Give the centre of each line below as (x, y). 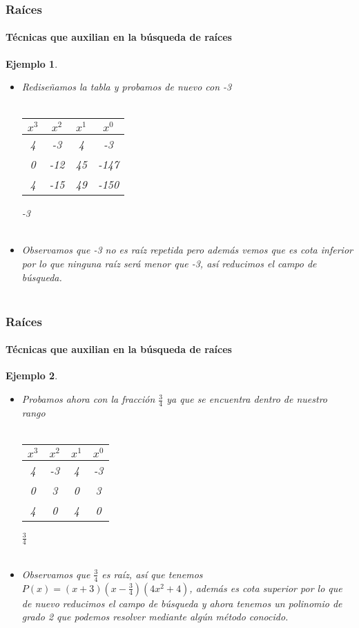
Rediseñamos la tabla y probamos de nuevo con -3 (127, 87)
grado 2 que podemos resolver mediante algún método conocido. (155, 617)
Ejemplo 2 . (32, 375)
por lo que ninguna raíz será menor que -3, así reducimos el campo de (169, 263)
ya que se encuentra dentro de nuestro (247, 399)
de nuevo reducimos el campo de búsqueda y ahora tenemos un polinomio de (182, 603)
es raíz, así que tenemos (152, 574)
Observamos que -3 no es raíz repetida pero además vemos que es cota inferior (187, 250)
